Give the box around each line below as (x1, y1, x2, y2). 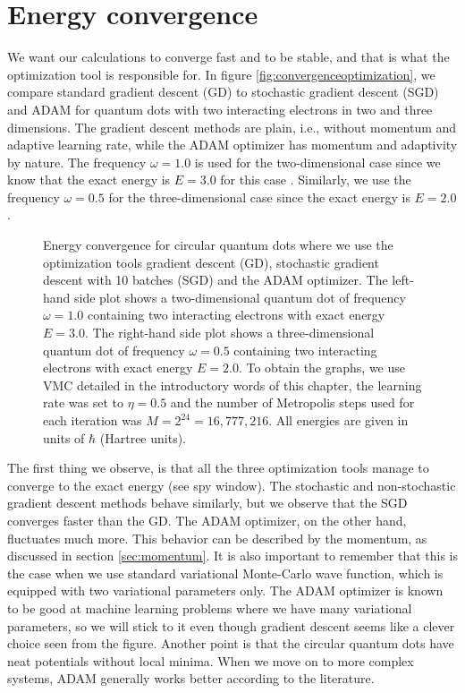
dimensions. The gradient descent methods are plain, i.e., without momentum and (7, 117, 457, 136)
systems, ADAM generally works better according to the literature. (7, 669, 375, 688)
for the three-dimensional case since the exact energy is (108, 187, 410, 206)
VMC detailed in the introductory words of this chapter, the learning (43, 375, 422, 394)
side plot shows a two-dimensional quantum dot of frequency (74, 287, 406, 306)
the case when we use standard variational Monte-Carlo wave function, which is (7, 563, 444, 582)
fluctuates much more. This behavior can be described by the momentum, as (7, 528, 427, 547)
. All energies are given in (268, 411, 409, 429)
